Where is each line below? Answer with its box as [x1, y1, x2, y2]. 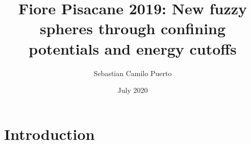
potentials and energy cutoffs [29, 38, 237, 59]
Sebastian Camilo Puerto [93, 67, 172, 78]
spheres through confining [39, 18, 226, 39]
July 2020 [117, 85, 148, 95]
